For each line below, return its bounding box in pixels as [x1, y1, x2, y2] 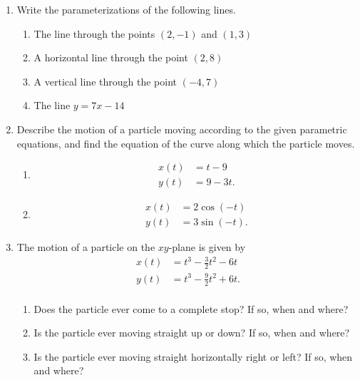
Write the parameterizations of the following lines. [16, 2, 236, 16]
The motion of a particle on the [16, 240, 155, 255]
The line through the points [34, 26, 155, 41]
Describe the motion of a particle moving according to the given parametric [16, 121, 347, 136]
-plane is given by [168, 240, 246, 255]
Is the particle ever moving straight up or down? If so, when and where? [34, 325, 350, 340]
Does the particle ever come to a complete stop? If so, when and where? [34, 301, 349, 316]
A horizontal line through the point [34, 50, 188, 65]
